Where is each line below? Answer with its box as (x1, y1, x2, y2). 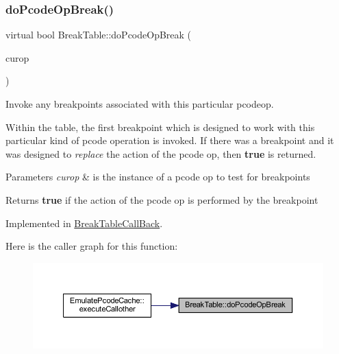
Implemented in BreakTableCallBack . (5, 215, 163, 230)
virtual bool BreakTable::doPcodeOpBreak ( (5, 27, 192, 42)
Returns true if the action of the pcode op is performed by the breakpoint (5, 192, 318, 206)
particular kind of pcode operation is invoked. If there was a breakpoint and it (5, 133, 334, 147)
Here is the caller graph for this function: (5, 239, 178, 253)
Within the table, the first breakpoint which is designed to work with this (5, 119, 315, 134)
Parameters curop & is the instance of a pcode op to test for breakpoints (5, 169, 310, 184)
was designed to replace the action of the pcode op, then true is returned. (5, 146, 316, 161)
